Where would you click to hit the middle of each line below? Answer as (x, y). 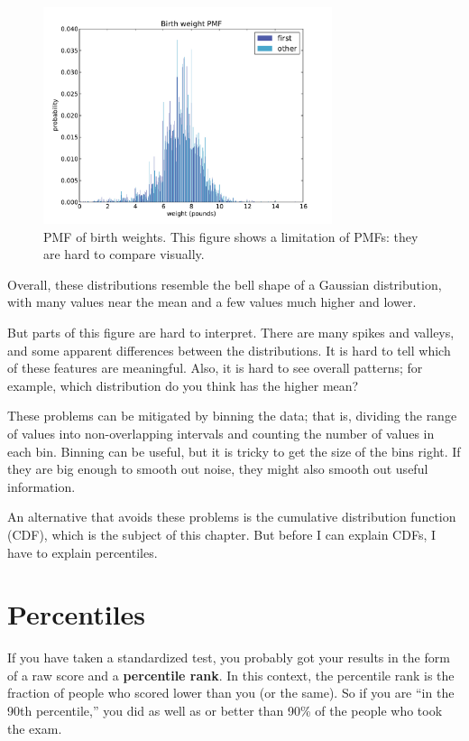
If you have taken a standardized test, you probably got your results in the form (229, 658)
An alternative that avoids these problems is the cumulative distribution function (232, 517)
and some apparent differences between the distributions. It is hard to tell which (229, 350)
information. (41, 486)
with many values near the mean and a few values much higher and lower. (212, 302)
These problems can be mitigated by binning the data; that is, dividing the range (232, 416)
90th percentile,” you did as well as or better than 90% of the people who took (225, 710)
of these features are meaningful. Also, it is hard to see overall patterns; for (215, 368)
